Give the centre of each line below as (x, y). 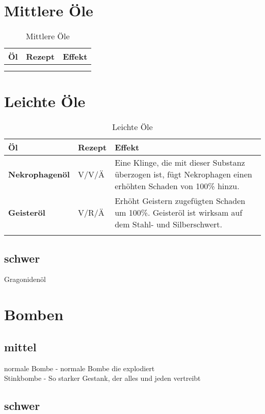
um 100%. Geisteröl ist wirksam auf (179, 213)
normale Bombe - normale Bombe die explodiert (79, 368)
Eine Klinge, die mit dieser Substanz (180, 163)
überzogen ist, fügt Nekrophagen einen (183, 174)
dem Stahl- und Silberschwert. (168, 224)
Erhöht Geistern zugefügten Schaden (180, 201)
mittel (20, 346)
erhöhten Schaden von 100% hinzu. (177, 186)
